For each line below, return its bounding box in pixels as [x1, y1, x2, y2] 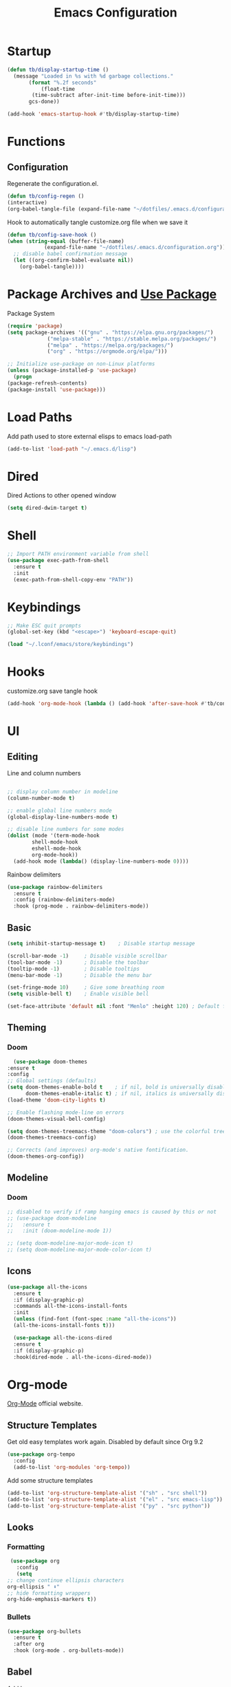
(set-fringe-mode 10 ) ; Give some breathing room [7, 984, 165, 991]
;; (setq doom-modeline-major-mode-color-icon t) [7, 1247, 153, 1254]
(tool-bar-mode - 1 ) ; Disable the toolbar [7, 958, 149, 966]
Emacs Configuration [54, 5, 177, 21]
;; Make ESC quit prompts [7, 622, 81, 629]
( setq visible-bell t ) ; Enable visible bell [7, 991, 149, 998]
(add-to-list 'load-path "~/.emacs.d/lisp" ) [7, 445, 137, 452]
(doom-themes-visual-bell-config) [7, 1115, 107, 1122]
